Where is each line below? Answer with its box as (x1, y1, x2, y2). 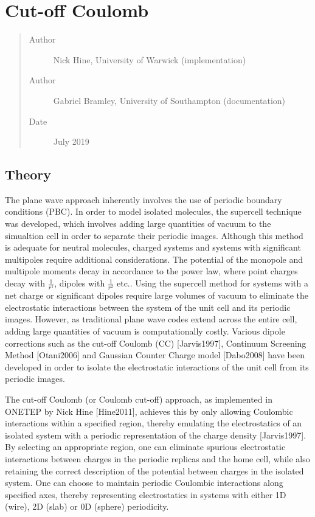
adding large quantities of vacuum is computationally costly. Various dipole (5, 324, 285, 337)
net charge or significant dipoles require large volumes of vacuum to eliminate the (5, 289, 308, 302)
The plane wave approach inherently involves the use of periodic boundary (5, 193, 282, 206)
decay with (5, 277, 46, 290)
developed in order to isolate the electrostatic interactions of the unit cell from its (5, 360, 309, 373)
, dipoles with (54, 277, 105, 290)
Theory (5, 165, 52, 184)
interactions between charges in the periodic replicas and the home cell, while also (5, 452, 310, 465)
